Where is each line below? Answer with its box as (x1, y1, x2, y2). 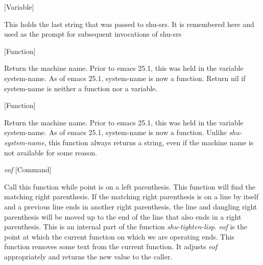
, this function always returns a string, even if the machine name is (44, 137, 254, 147)
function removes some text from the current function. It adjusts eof (4, 241, 218, 252)
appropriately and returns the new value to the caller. (4, 251, 173, 261)
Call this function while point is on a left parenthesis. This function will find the (4, 181, 256, 192)
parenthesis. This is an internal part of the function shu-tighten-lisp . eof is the (4, 221, 247, 232)
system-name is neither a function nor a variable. (4, 83, 158, 93)
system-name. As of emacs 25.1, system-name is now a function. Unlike (4, 127, 227, 138)
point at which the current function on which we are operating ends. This (4, 231, 234, 242)
